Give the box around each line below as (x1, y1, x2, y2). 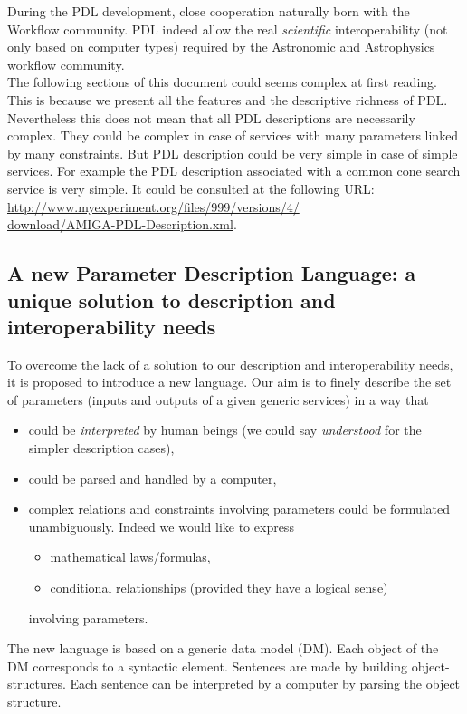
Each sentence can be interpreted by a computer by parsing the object (70, 674, 461, 693)
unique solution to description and (7, 285, 336, 314)
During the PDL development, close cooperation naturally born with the (7, 2, 410, 20)
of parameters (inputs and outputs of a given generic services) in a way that (7, 390, 429, 409)
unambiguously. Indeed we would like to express (28, 516, 294, 535)
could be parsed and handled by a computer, (28, 468, 277, 487)
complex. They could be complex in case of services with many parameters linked (7, 126, 459, 145)
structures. (7, 674, 66, 693)
